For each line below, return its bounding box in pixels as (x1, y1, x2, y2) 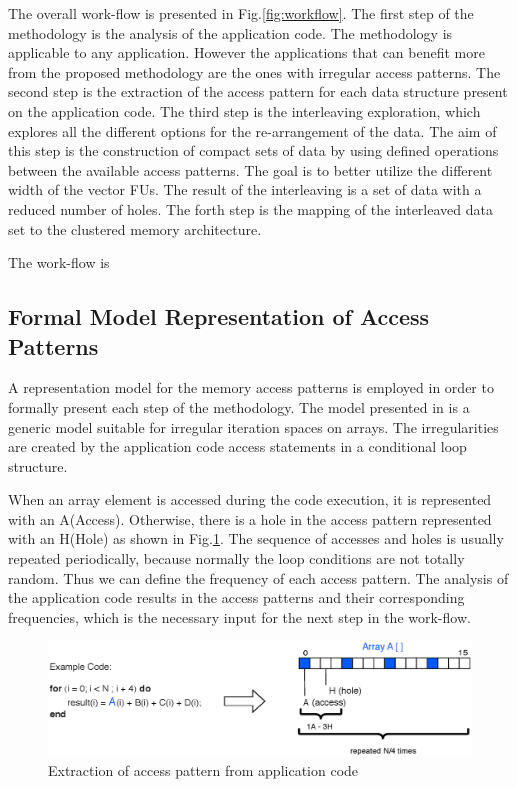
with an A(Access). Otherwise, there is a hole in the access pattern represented (8, 508, 492, 529)
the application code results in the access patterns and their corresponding (8, 587, 465, 608)
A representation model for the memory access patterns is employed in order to (8, 377, 494, 398)
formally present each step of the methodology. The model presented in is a (8, 396, 470, 417)
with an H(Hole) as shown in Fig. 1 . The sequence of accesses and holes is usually (8, 528, 504, 549)
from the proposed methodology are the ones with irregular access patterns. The (8, 61, 501, 82)
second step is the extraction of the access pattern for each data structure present (8, 81, 508, 102)
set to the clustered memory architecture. (8, 218, 262, 239)
